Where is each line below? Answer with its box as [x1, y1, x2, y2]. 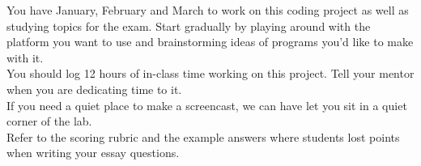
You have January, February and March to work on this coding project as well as [6, 2, 409, 18]
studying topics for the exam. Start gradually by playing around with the [6, 17, 371, 34]
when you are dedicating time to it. [6, 80, 182, 97]
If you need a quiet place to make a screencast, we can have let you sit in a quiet [6, 96, 407, 113]
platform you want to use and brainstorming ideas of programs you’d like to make [6, 33, 414, 50]
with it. [6, 49, 44, 66]
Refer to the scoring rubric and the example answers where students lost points [6, 128, 400, 145]
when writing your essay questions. [6, 144, 180, 161]
